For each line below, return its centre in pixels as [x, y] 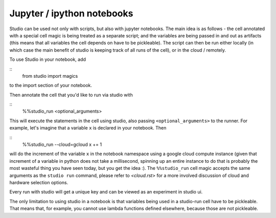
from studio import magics [50, 76]
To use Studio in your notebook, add [48, 59]
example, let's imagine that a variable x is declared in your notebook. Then [88, 128]
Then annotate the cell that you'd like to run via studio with [71, 95]
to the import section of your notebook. [51, 85]
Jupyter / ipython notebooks [71, 13]
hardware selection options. [39, 182]
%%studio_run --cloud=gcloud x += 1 [62, 145]
